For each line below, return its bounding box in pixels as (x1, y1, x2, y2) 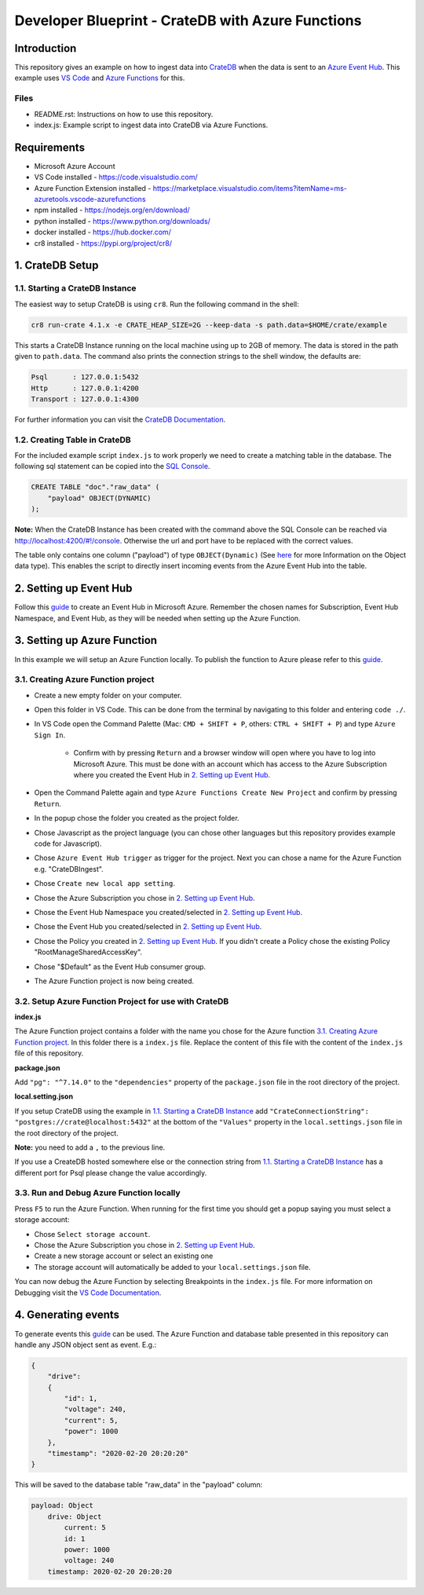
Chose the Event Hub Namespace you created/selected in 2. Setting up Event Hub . (34, 907, 302, 916)
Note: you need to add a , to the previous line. (14, 1143, 166, 1152)
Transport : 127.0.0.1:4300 (31, 394, 139, 404)
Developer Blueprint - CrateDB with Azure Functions (14, 12, 362, 29)
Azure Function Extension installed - (34, 183, 152, 192)
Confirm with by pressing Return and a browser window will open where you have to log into (73, 748, 376, 758)
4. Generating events (14, 1308, 120, 1322)
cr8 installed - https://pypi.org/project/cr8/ (34, 238, 173, 247)
